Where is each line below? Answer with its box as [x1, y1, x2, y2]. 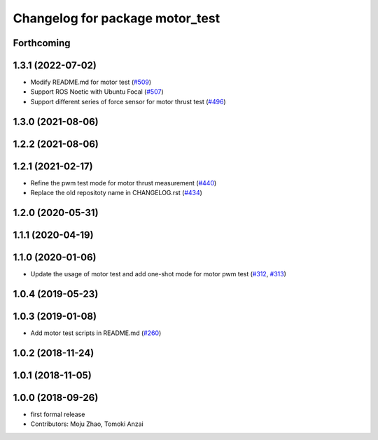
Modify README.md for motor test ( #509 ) [30, 78, 152, 87]
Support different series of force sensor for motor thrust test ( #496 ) [30, 97, 227, 106]
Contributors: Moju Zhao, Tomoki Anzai [30, 420, 143, 428]
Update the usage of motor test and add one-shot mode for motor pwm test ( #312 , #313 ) [30, 270, 287, 278]
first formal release [30, 410, 85, 418]
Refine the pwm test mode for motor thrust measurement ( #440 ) [30, 178, 217, 187]
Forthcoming [13, 37, 71, 49]
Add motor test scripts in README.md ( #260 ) [30, 329, 162, 337]
